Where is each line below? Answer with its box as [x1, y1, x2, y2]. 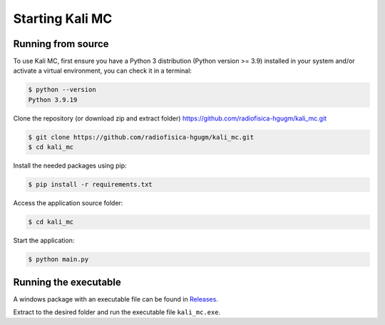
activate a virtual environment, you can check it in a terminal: [13, 66, 192, 75]
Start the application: [13, 236, 75, 245]
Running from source [13, 38, 110, 50]
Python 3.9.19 [28, 96, 78, 103]
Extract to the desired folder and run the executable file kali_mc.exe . [13, 307, 221, 316]
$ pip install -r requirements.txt [28, 180, 153, 189]
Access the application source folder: [13, 199, 123, 207]
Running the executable [13, 276, 121, 288]
